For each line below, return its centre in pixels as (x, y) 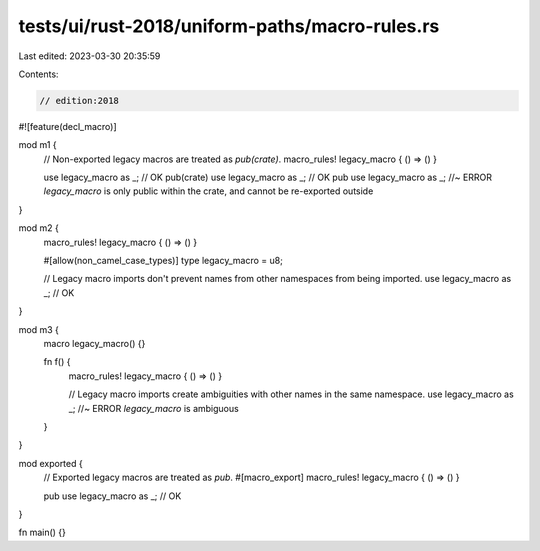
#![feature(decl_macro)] (67, 126)
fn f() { (57, 362)
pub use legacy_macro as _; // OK (112, 496)
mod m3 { (38, 329)
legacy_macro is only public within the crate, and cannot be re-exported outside (208, 191)
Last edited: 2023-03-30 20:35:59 (89, 56)
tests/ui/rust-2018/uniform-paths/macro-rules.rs (229, 26)
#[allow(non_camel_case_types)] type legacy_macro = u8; (163, 261)
